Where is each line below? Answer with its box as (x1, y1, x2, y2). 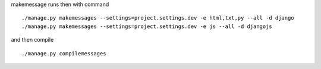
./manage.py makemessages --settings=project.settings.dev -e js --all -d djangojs (21, 23, 273, 30)
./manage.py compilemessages (21, 50, 106, 57)
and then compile (11, 36, 54, 43)
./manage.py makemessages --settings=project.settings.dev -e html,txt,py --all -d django (21, 15, 294, 21)
